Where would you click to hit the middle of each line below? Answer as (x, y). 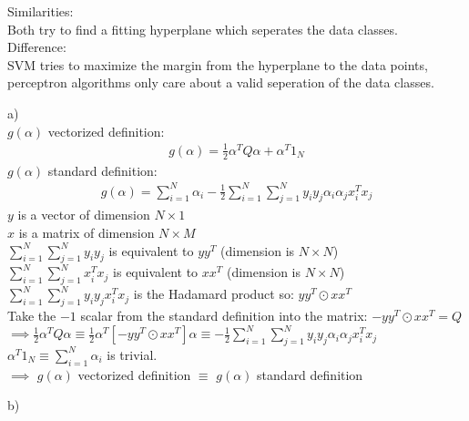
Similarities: (41, 11)
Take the (32, 316)
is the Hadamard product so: (214, 294)
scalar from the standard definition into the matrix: (224, 316)
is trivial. (132, 354)
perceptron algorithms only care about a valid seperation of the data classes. (221, 82)
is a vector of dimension (84, 215)
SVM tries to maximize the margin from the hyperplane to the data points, (218, 64)
